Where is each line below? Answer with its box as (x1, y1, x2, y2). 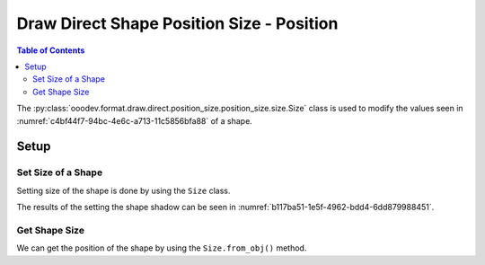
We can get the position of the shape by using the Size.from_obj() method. (16, 243, 307, 253)
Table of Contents (16, 45, 85, 56)
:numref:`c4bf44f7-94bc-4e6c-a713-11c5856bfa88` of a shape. (16, 115, 253, 126)
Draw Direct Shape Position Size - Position (16, 13, 339, 33)
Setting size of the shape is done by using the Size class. (16, 185, 231, 196)
